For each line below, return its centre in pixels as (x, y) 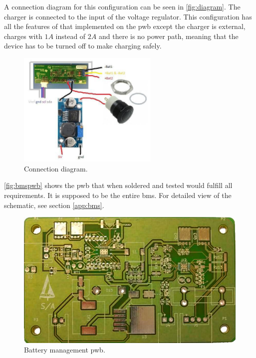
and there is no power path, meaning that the (168, 36)
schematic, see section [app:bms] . (54, 205)
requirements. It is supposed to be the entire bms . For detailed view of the (118, 195)
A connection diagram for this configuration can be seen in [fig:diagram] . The (122, 6)
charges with (23, 36)
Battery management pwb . (65, 350)
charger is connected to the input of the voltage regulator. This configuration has (128, 16)
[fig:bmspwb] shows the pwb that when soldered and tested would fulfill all (118, 185)
